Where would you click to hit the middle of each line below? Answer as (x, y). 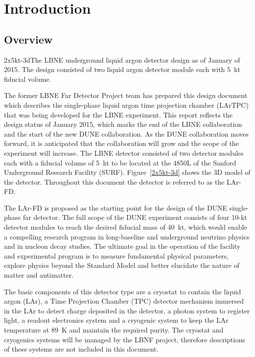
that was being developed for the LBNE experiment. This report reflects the (118, 114)
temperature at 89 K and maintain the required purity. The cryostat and (114, 330)
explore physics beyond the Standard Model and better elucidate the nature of (122, 265)
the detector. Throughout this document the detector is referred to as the (114, 181)
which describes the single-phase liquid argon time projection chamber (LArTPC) (126, 105)
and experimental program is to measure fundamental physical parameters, (116, 255)
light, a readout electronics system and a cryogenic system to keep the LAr (116, 320)
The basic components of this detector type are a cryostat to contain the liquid (123, 291)
